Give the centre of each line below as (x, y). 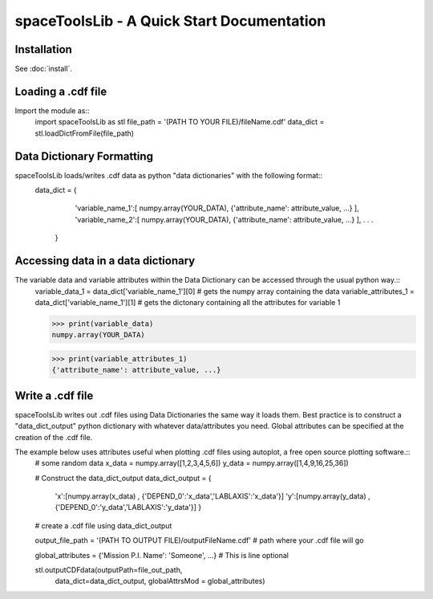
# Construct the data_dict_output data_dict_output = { (123, 478)
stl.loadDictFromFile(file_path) (85, 133)
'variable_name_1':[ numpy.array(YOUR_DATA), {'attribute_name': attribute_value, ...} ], (217, 208)
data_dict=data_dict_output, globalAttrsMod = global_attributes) (160, 581)
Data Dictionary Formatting (84, 156)
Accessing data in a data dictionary (105, 261)
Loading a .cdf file (61, 91)
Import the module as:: (52, 110)
